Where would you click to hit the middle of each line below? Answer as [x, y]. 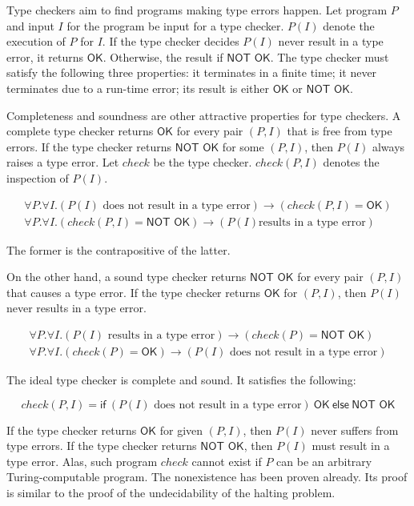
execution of [36, 41]
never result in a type [331, 41]
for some [243, 146]
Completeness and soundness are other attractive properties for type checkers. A [204, 115]
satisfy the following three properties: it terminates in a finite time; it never [192, 72]
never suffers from [355, 430]
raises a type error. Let [63, 162]
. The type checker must [330, 56]
